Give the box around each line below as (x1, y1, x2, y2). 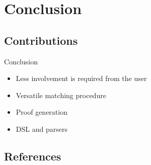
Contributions (4, 32, 78, 48)
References (4, 148, 61, 163)
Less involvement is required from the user (16, 73, 147, 84)
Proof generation (16, 107, 67, 117)
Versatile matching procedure (16, 90, 106, 100)
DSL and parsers (16, 123, 67, 134)
